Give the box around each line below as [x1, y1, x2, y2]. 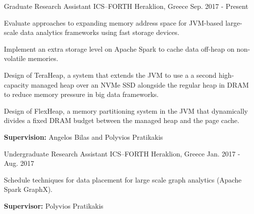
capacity [4, 79, 29, 90]
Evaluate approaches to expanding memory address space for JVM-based [4, 17, 223, 28]
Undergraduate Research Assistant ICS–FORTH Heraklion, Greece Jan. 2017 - [4, 148, 240, 158]
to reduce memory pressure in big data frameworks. [4, 89, 159, 99]
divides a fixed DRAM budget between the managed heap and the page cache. [4, 115, 239, 125]
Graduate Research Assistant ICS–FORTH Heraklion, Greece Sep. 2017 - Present [4, 1, 249, 11]
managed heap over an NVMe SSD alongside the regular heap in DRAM [31, 79, 249, 90]
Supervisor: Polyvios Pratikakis [4, 200, 103, 211]
